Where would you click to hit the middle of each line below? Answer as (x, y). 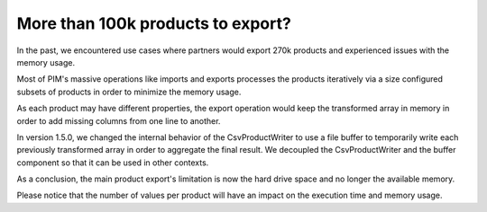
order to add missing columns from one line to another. (119, 120)
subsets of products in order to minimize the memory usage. (129, 92)
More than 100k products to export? (154, 23)
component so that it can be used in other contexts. (113, 163)
